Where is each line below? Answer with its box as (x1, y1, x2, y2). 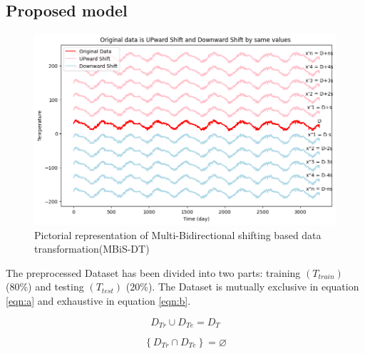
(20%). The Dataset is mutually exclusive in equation (125, 279, 359, 294)
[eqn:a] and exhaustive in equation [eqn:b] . (6, 293, 191, 308)
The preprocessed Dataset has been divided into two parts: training (6, 265, 301, 280)
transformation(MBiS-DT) (34, 241, 150, 256)
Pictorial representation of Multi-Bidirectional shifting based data (34, 227, 322, 242)
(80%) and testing (6, 279, 84, 294)
